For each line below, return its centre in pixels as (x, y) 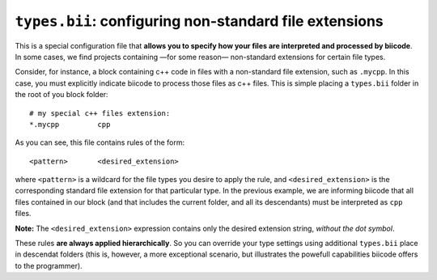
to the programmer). (49, 265)
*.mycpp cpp (70, 124)
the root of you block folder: (62, 95)
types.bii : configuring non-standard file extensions (199, 21)
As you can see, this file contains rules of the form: (100, 142)
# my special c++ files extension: (100, 113)
